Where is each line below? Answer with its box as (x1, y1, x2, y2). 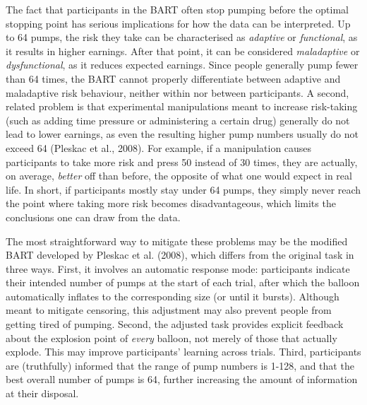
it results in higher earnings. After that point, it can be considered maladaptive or (6, 43, 360, 58)
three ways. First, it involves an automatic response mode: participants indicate (6, 261, 350, 276)
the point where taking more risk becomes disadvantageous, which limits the (6, 196, 336, 211)
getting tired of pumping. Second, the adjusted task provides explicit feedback (6, 317, 344, 331)
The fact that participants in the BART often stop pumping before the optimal (6, 2, 349, 16)
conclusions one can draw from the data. (6, 209, 181, 224)
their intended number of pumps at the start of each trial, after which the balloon (6, 275, 360, 290)
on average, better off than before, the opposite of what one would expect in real (6, 168, 352, 183)
